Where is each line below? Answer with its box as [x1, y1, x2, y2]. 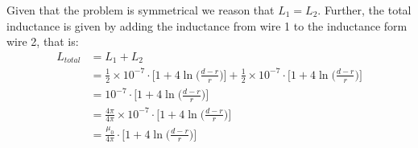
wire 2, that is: [6, 33, 79, 50]
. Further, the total [317, 2, 412, 18]
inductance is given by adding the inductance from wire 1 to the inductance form [6, 17, 408, 34]
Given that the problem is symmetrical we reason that [6, 2, 275, 18]
